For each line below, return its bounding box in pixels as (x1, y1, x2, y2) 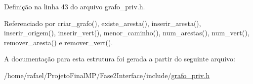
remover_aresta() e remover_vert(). (4, 37, 113, 47)
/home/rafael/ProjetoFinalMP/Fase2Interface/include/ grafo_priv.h (4, 70, 210, 80)
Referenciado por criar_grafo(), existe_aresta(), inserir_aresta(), (4, 18, 201, 28)
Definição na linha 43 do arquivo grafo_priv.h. (4, 1, 145, 11)
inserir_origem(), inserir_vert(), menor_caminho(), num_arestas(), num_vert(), (4, 28, 250, 38)
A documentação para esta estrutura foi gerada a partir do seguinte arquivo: (4, 54, 235, 64)
